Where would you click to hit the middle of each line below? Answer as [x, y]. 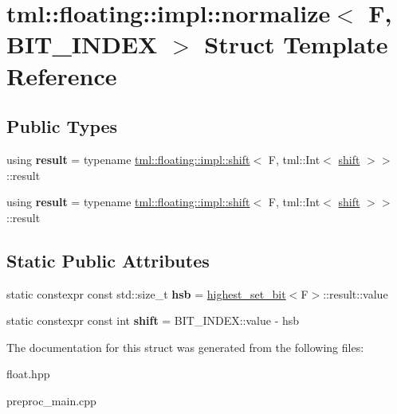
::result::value [356, 293]
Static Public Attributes [108, 260]
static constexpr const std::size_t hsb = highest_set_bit [146, 293]
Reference [62, 75]
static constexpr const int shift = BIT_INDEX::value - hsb [153, 320]
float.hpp [28, 374]
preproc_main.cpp [51, 400]
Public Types [62, 126]
